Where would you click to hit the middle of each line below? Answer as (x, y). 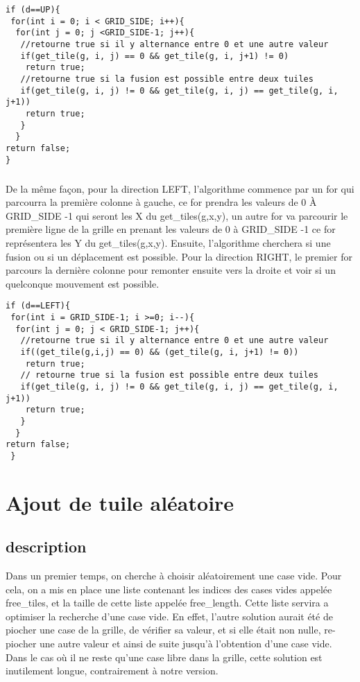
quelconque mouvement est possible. (83, 283)
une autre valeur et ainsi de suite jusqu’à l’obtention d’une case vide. (186, 644)
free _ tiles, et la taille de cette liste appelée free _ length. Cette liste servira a (167, 603)
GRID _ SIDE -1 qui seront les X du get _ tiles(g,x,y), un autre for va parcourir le (177, 215)
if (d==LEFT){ (38, 306)
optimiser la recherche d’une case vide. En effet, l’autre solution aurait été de (169, 616)
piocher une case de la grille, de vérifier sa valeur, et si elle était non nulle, (163, 630)
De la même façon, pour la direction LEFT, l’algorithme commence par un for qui (180, 188)
